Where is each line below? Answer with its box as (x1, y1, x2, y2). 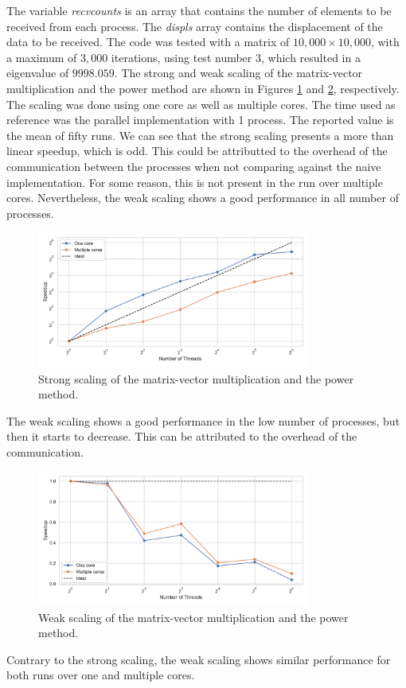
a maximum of (6, 49, 77, 65)
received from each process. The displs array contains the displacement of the (6, 17, 383, 34)
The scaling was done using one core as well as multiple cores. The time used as (6, 95, 396, 112)
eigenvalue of (6, 64, 69, 81)
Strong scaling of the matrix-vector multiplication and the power (38, 370, 354, 387)
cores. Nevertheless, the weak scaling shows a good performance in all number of (6, 189, 399, 206)
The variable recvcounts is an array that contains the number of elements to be (6, 2, 392, 18)
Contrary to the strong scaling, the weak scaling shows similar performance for (6, 651, 391, 667)
